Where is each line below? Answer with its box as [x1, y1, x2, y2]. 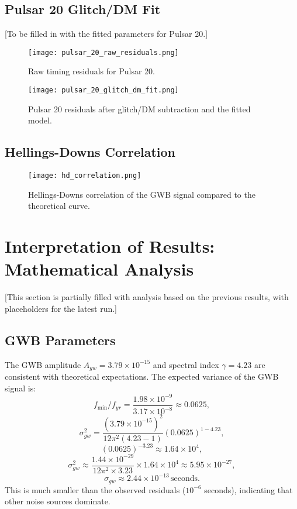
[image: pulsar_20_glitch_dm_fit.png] [28, 86, 179, 95]
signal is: [5, 381, 36, 394]
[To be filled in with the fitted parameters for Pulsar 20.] [5, 27, 208, 40]
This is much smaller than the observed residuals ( [5, 483, 186, 496]
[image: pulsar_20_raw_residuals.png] [28, 48, 179, 57]
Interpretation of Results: [5, 234, 215, 258]
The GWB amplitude [5, 358, 81, 370]
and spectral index [153, 358, 219, 370]
